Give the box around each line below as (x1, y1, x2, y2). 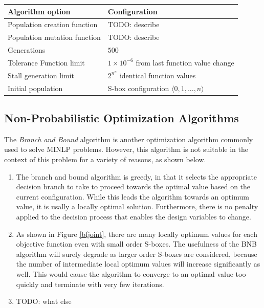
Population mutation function (8, 32, 101, 42)
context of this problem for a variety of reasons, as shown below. (4, 154, 206, 165)
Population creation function (8, 19, 98, 30)
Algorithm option (8, 6, 71, 16)
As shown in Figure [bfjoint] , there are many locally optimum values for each (16, 228, 257, 239)
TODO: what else (16, 296, 72, 306)
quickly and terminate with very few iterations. (16, 278, 164, 289)
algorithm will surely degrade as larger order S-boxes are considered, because (16, 248, 257, 259)
